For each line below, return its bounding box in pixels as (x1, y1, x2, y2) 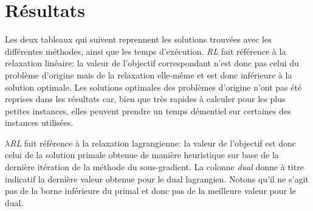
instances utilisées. (5, 116, 74, 129)
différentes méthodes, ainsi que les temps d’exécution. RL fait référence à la (5, 44, 286, 57)
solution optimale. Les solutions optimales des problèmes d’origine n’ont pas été (5, 80, 302, 93)
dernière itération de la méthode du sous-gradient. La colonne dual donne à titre (5, 161, 304, 173)
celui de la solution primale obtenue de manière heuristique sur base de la (5, 148, 279, 161)
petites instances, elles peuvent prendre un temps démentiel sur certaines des (5, 104, 291, 117)
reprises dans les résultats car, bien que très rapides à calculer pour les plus (5, 92, 286, 105)
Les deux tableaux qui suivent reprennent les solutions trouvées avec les (5, 33, 272, 46)
